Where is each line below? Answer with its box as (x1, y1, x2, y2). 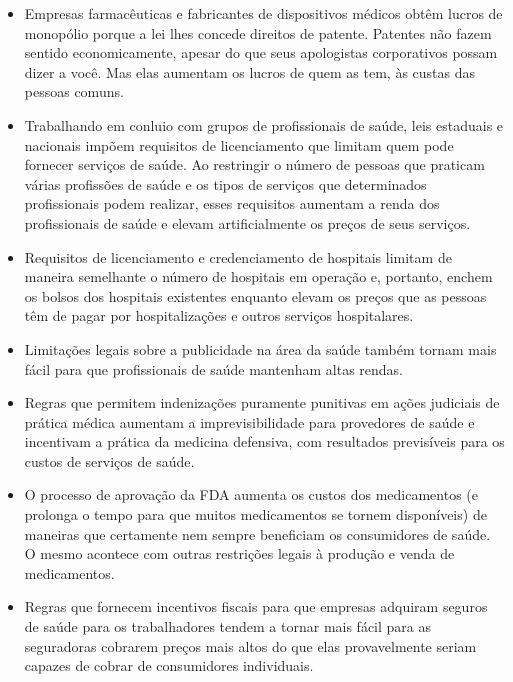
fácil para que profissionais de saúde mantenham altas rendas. (24, 358, 403, 379)
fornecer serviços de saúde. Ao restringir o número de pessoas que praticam (24, 154, 485, 175)
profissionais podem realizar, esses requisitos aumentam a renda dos (24, 193, 440, 214)
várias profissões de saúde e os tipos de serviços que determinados (24, 173, 427, 194)
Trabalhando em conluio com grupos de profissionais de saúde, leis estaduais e (24, 114, 504, 135)
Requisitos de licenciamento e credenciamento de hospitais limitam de (24, 246, 452, 267)
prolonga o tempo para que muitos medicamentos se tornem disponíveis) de (24, 504, 487, 525)
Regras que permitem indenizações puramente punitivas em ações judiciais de (24, 392, 500, 413)
